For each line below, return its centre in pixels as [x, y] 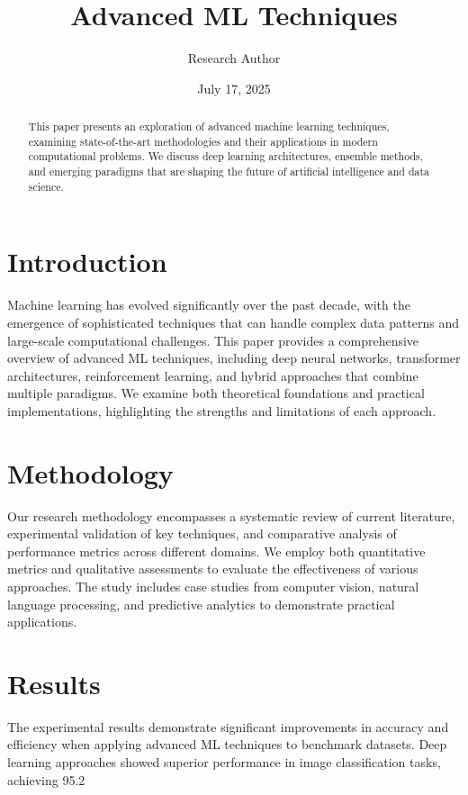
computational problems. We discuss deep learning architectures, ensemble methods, [226, 156]
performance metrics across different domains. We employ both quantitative [216, 551]
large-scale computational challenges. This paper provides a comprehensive [213, 340]
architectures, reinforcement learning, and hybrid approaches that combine [213, 375]
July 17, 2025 [234, 88]
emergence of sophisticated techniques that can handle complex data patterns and [234, 322]
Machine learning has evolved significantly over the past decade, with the [209, 305]
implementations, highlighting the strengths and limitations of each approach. [222, 410]
